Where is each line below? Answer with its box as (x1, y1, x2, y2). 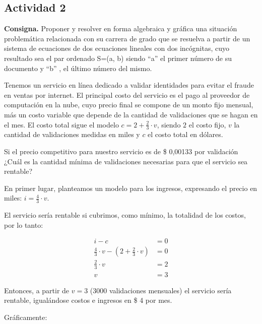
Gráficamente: (4, 312, 47, 322)
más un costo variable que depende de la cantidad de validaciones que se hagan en (4, 109, 258, 119)
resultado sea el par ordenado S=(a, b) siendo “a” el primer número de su (4, 52, 232, 63)
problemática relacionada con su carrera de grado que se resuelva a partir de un (4, 33, 250, 43)
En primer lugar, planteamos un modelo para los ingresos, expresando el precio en (4, 182, 257, 193)
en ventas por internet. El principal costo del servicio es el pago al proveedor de (4, 89, 250, 100)
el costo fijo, (188, 119, 226, 129)
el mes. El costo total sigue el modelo (4, 119, 119, 129)
